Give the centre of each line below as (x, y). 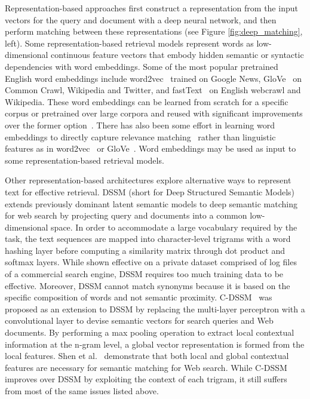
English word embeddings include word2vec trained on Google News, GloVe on (153, 78)
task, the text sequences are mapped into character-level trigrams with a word (148, 239)
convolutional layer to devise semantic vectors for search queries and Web (139, 320)
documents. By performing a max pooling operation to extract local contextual (150, 332)
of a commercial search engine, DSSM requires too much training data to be (144, 274)
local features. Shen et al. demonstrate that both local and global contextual (147, 356)
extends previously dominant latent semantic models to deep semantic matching (151, 203)
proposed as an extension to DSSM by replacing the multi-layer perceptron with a (155, 309)
